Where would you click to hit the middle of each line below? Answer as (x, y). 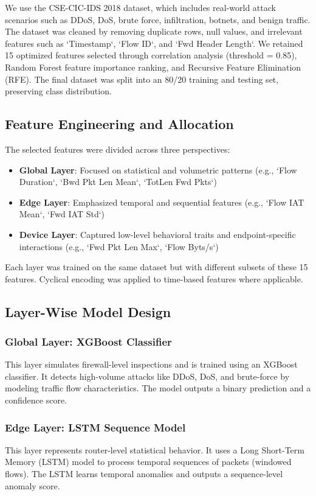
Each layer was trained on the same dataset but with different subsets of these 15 (156, 267)
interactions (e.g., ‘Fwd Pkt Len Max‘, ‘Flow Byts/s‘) (119, 246)
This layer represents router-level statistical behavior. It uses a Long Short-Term (155, 449)
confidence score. (36, 400)
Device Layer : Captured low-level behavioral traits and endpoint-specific (157, 234)
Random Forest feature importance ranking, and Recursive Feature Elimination (153, 67)
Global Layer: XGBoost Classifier (88, 341)
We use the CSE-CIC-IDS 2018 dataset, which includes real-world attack (140, 7)
